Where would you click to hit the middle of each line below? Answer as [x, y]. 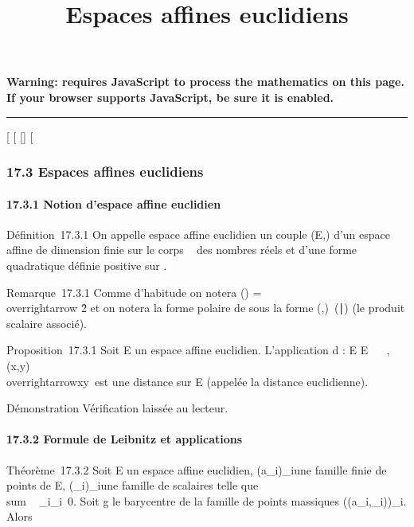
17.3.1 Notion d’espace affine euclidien [114, 203]
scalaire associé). [47, 323]
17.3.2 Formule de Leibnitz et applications [125, 439]
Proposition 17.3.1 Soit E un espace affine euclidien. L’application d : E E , [198, 350]
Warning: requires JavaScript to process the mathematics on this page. [205, 82]
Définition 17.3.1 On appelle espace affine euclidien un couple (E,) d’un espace [199, 234]
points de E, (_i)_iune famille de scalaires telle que [133, 485]
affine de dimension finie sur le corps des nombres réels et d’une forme [182, 250]
